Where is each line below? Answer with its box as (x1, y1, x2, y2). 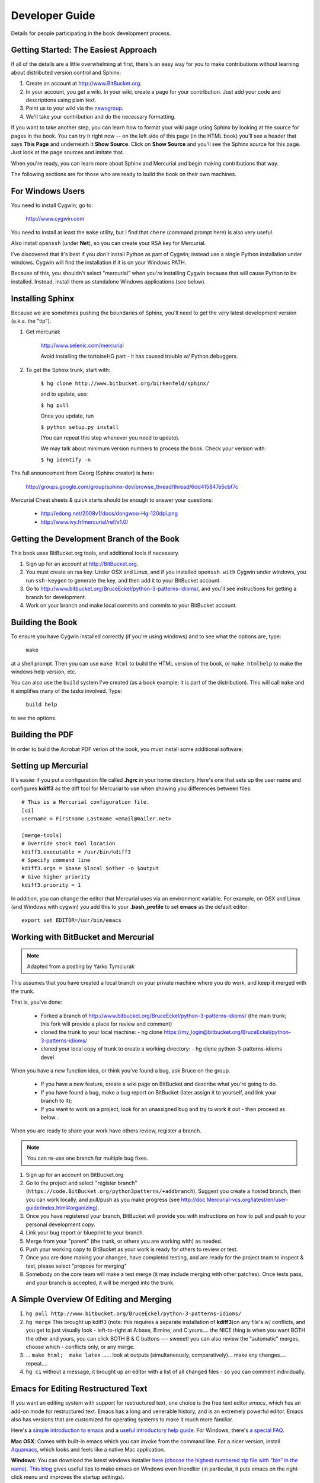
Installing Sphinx (11, 294, 75, 304)
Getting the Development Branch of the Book (11, 534, 180, 544)
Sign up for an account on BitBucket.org (25, 1171, 124, 1178)
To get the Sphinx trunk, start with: (25, 366, 111, 373)
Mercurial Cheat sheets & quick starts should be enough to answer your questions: (11, 496, 213, 504)
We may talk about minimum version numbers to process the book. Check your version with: (40, 445, 267, 452)
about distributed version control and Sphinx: (11, 69, 121, 76)
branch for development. (25, 593, 87, 600)
